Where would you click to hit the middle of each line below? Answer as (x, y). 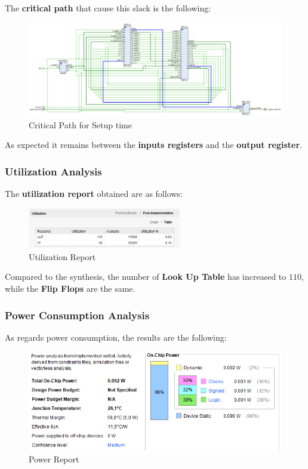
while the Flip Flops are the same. (70, 288)
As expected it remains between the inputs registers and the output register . (154, 145)
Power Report (54, 459)
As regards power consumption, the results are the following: (116, 337)
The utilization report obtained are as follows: (94, 193)
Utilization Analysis (53, 171)
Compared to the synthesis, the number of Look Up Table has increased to (146, 277)
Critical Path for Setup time (80, 124)
